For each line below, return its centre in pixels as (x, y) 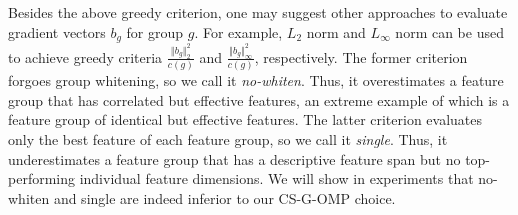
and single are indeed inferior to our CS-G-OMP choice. (224, 197)
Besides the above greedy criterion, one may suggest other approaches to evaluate (258, 12)
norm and (336, 31)
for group (155, 31)
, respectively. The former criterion (361, 56)
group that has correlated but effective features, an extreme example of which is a (259, 99)
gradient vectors (57, 31)
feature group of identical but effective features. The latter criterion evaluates (245, 119)
